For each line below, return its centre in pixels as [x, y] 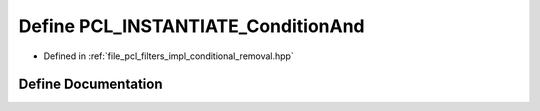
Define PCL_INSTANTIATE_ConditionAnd [191, 26]
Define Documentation [90, 84]
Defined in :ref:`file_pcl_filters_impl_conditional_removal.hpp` [168, 56]
